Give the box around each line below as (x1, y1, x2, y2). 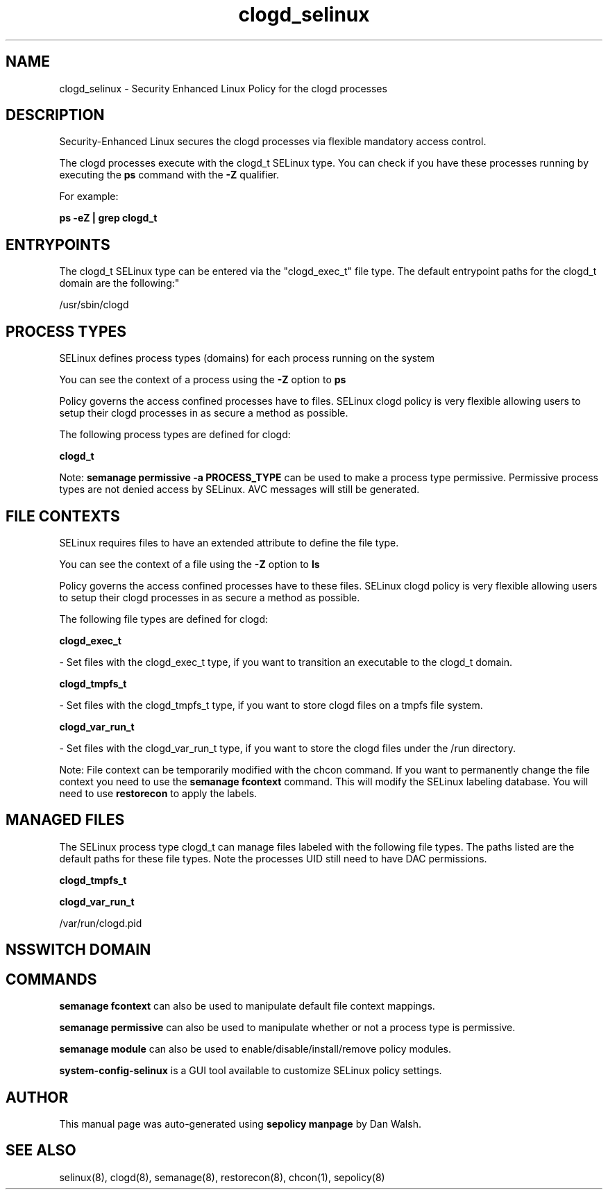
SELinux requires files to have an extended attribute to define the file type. (59, 536, 399, 549)
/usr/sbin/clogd (59, 299, 129, 311)
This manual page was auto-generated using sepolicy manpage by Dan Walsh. (59, 1117, 421, 1130)
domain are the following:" (59, 277, 180, 290)
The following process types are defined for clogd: (59, 428, 291, 441)
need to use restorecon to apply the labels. (59, 787, 257, 799)
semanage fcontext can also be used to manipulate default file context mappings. (59, 1000, 435, 1012)
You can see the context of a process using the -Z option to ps (59, 374, 346, 386)
